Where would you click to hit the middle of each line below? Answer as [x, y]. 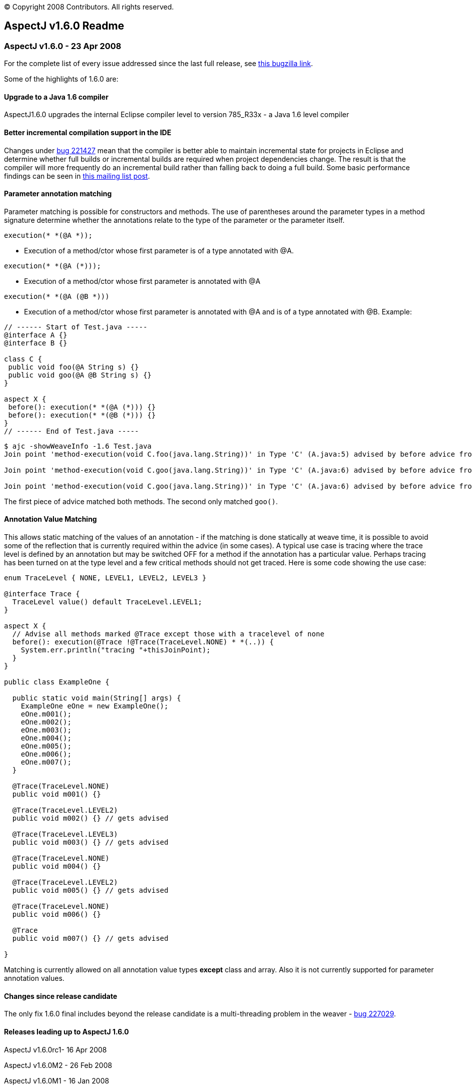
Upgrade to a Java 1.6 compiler [56, 97]
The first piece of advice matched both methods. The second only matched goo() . [141, 501]
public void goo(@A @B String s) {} [80, 375]
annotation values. [34, 978]
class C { [23, 359]
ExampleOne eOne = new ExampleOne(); [94, 706]
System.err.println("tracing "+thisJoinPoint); [116, 650]
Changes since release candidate [61, 996]
